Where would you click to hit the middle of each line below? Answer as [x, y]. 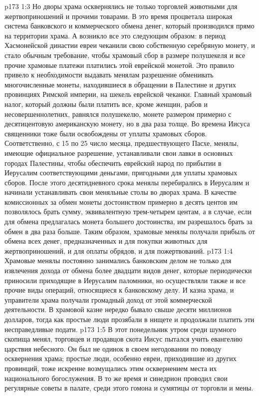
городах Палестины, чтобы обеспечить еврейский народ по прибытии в [113, 163]
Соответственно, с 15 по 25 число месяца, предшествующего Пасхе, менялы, [122, 143]
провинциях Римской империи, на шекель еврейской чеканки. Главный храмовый [128, 94]
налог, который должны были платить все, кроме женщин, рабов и [106, 104]
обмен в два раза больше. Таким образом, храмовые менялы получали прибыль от [130, 231]
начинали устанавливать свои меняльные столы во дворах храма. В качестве [121, 192]
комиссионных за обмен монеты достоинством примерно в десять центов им [121, 201]
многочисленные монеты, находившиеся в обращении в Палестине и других [120, 84]
